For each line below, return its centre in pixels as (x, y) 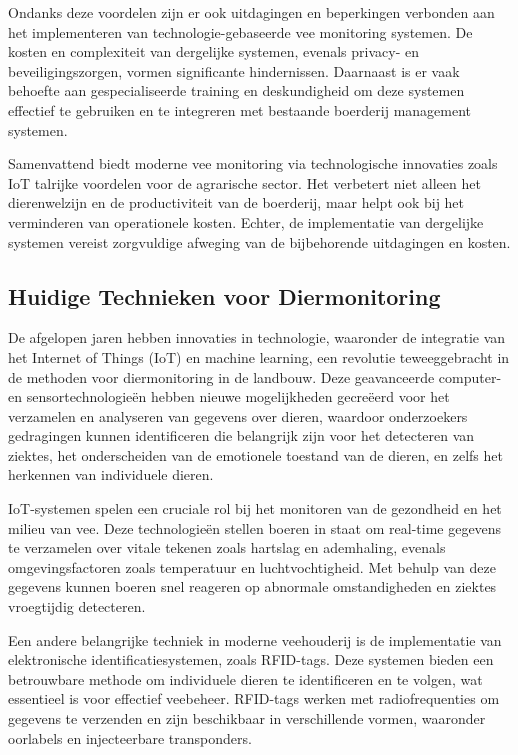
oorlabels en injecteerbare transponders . (130, 737)
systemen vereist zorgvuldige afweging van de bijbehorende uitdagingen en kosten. (259, 241)
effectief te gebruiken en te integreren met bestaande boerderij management (240, 109)
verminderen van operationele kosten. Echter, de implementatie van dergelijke (246, 221)
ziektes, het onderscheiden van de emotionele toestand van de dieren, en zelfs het (255, 454)
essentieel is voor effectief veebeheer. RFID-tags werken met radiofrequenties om (254, 698)
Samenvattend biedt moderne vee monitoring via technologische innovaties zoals (253, 163)
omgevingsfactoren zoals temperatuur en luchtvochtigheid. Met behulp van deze (252, 566)
